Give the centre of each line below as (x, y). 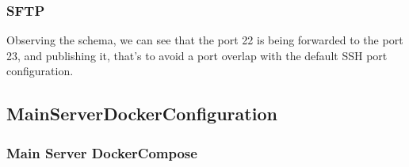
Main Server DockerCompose (102, 152)
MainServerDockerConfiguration (142, 114)
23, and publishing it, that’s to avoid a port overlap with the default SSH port (197, 55)
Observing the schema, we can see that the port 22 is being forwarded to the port (205, 40)
